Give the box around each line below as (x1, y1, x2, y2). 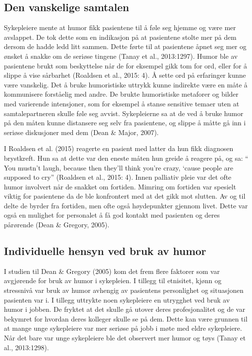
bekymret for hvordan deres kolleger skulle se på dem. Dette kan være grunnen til (4, 313, 248, 323)
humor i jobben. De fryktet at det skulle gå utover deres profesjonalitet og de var (4, 304, 245, 314)
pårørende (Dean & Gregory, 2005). (4, 220, 110, 230)
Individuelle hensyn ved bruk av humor (4, 243, 206, 258)
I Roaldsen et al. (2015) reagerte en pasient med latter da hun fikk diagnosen (4, 143, 234, 153)
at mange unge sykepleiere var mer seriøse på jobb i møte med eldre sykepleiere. (4, 323, 242, 333)
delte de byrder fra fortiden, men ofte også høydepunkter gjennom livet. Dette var (4, 200, 248, 210)
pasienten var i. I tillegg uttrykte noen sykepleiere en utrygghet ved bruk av (4, 294, 230, 305)
